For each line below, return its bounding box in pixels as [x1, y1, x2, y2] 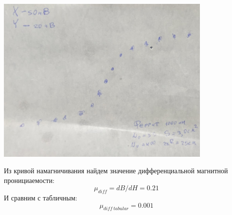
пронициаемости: [4, 175, 54, 185]
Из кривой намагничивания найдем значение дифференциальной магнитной [4, 165, 228, 175]
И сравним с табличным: [4, 192, 77, 202]
